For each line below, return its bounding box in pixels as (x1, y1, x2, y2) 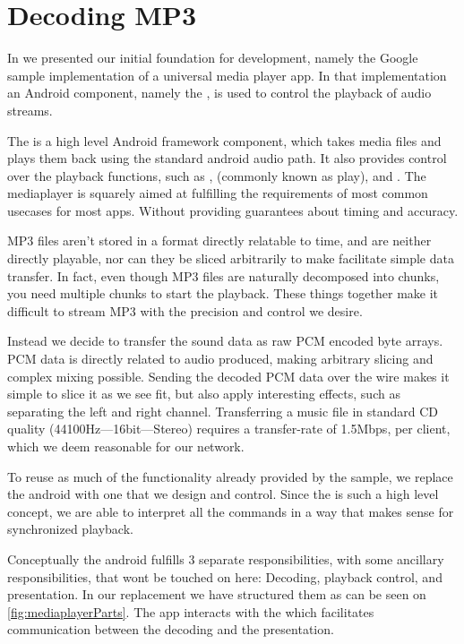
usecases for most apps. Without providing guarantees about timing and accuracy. (7, 201, 459, 219)
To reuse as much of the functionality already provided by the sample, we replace (7, 467, 453, 485)
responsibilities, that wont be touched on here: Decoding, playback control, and (7, 567, 443, 586)
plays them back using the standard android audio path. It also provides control (7, 149, 447, 167)
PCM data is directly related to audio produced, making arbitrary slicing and (7, 349, 434, 368)
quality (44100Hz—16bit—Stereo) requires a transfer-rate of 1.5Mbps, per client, (7, 419, 451, 438)
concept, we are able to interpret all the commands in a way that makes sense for (7, 502, 454, 520)
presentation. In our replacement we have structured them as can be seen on (7, 585, 426, 604)
